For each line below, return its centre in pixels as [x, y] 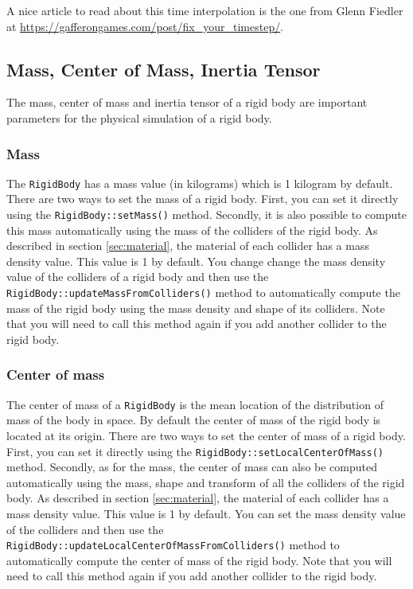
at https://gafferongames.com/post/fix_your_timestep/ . [145, 26]
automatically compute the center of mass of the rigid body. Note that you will [199, 560]
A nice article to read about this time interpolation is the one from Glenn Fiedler [205, 10]
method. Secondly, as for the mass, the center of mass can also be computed [192, 467]
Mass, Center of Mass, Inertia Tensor [164, 69]
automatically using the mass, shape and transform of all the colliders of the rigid [206, 482]
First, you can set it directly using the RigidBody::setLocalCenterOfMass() [195, 451]
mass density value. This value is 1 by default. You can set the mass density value [206, 514]
